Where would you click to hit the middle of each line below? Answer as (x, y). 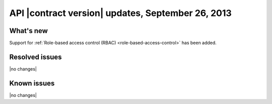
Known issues (32, 83)
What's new (28, 31)
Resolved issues (36, 57)
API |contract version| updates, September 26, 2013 (120, 13)
